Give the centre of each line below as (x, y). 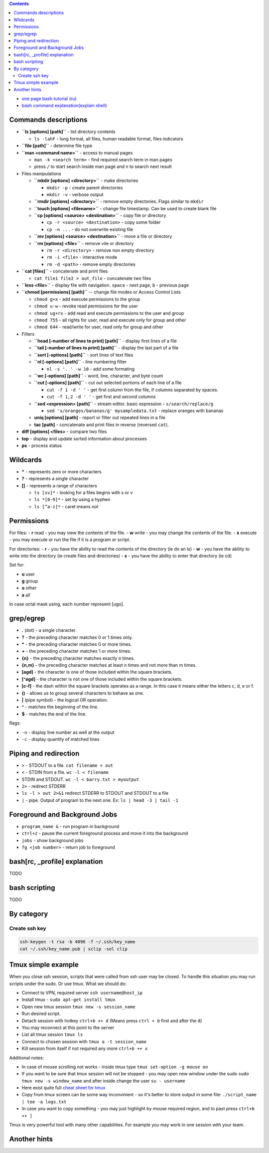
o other (29, 588)
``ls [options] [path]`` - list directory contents (68, 132)
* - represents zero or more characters (62, 471)
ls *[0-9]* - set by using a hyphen (72, 500)
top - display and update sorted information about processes (84, 438)
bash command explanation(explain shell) (64, 106)
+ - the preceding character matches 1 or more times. (76, 651)
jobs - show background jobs (53, 840)
